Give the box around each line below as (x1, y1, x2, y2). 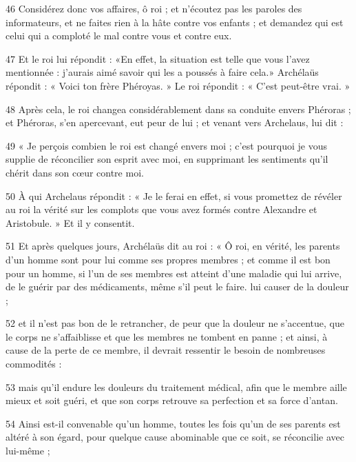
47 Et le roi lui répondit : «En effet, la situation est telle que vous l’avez (6, 51, 310, 66)
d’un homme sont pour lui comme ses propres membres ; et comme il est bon (6, 252, 331, 266)
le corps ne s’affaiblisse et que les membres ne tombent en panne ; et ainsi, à (6, 329, 328, 343)
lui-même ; (6, 443, 50, 458)
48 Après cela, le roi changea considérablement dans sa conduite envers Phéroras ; (6, 101, 351, 116)
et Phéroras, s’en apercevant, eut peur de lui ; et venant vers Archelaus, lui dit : (6, 115, 344, 130)
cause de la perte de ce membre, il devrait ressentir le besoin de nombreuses (6, 343, 326, 357)
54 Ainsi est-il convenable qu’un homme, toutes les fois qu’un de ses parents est (6, 416, 341, 430)
